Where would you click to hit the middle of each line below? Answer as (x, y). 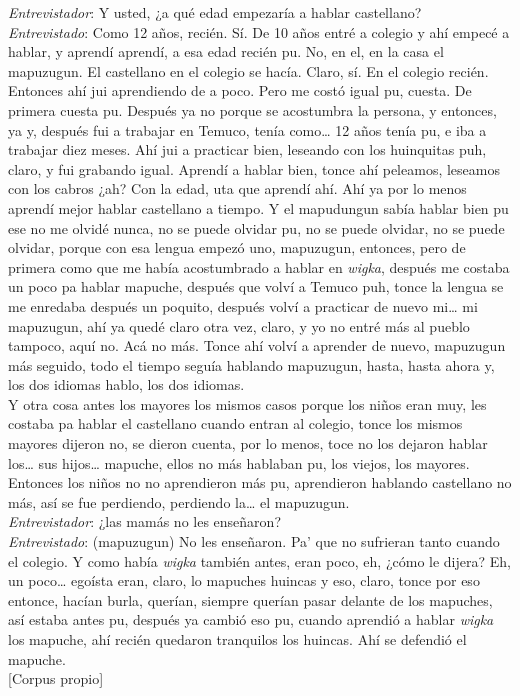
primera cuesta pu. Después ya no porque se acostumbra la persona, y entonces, (252, 109)
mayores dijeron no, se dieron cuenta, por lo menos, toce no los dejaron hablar (248, 443)
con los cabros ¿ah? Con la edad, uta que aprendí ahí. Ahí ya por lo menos (237, 188)
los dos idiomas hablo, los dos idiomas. (126, 384)
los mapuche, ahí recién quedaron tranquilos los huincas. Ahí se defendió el (237, 639)
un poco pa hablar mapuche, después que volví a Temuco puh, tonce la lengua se (256, 286)
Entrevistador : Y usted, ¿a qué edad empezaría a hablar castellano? (215, 12)
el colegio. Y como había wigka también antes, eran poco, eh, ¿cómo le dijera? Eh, (259, 560)
